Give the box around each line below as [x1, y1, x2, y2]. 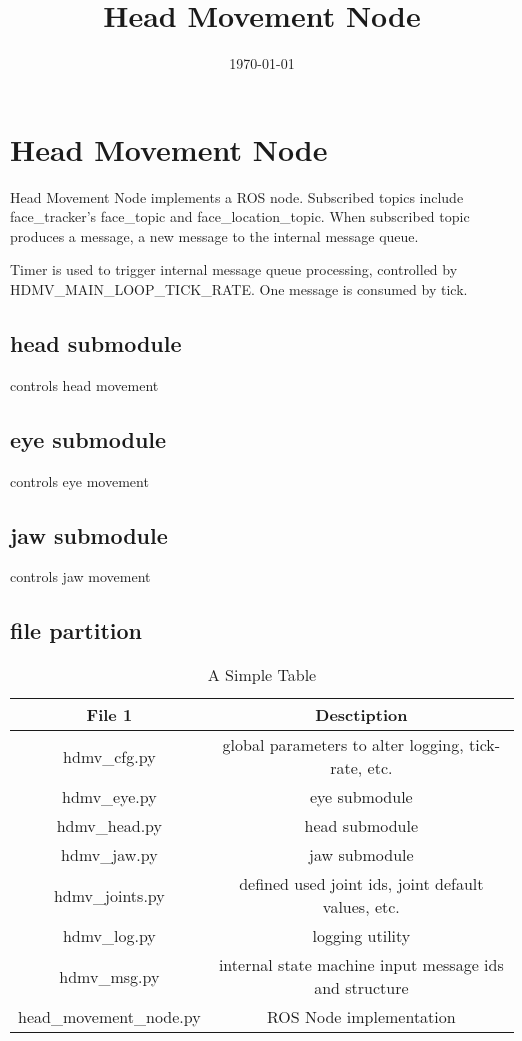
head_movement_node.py [18, 1005, 201, 1029]
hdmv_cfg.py [63, 744, 156, 768]
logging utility [312, 924, 411, 948]
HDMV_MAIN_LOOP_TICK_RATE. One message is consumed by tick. [10, 279, 468, 300]
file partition [10, 615, 143, 646]
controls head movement [10, 374, 159, 395]
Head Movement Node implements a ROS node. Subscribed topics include [10, 186, 464, 207]
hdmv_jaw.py [61, 843, 158, 867]
